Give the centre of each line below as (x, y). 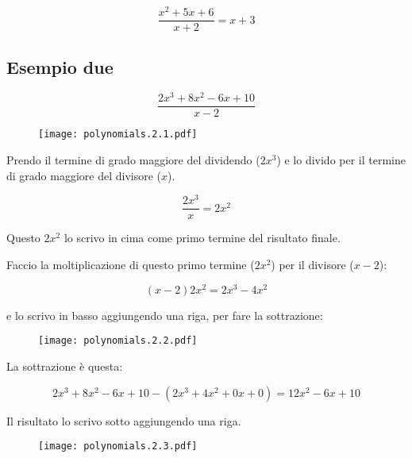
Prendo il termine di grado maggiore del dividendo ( (133, 160)
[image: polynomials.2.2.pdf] (118, 341)
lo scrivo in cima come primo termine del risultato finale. (202, 238)
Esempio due (60, 66)
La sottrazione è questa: (65, 366)
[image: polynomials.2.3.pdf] (118, 446)
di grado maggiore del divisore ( (84, 175)
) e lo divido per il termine (341, 160)
